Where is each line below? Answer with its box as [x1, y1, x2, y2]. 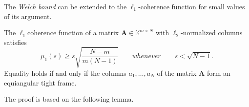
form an [207, 67, 230, 78]
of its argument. [4, 11, 52, 21]
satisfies [4, 37, 27, 47]
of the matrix [157, 67, 197, 78]
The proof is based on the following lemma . [4, 94, 134, 104]
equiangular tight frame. [4, 77, 77, 87]
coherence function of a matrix [27, 27, 119, 38]
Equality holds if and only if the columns [4, 67, 126, 78]
